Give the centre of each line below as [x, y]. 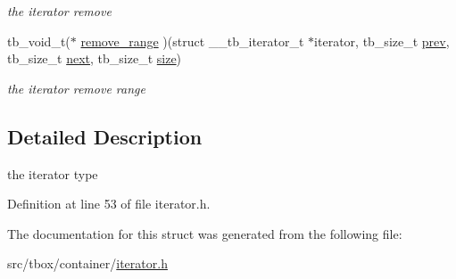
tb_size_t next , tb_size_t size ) [95, 58]
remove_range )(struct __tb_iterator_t [192, 41]
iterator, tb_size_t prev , [382, 41]
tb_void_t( [39, 41]
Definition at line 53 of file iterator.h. [109, 204]
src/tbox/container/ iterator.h [87, 263]
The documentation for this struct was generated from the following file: [205, 233]
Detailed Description [105, 136]
